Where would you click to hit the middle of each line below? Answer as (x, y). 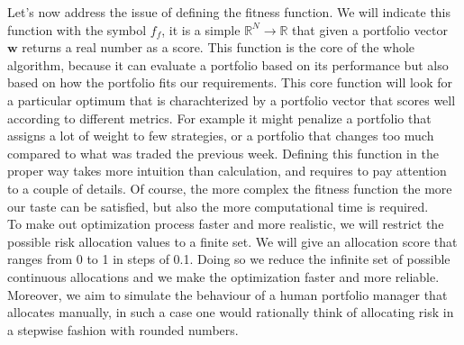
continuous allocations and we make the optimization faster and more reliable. (223, 276)
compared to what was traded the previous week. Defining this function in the (223, 153)
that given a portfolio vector (370, 29)
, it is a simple (201, 29)
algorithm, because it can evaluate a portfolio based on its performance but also (228, 64)
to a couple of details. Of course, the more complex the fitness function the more (230, 188)
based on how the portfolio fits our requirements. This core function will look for (230, 82)
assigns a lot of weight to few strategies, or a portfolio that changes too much (221, 136)
